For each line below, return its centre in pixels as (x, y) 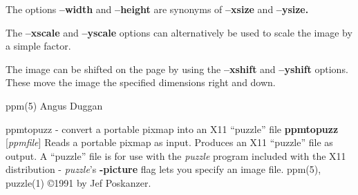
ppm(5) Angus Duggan (54, 105)
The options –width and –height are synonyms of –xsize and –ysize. (157, 9)
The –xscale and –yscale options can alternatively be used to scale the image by (179, 32)
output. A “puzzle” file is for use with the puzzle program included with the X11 (176, 155)
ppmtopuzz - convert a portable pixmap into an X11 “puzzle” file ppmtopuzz (172, 129)
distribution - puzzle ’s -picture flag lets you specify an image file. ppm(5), (163, 169)
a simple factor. (38, 46)
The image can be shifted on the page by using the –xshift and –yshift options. (177, 69)
